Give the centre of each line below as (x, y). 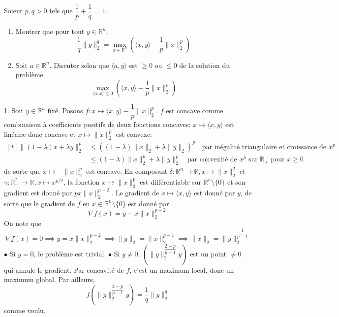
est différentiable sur (170, 181)
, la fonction (81, 181)
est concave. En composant (127, 171)
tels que (61, 11)
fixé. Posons (65, 111)
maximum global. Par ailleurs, (49, 279)
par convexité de (212, 160)
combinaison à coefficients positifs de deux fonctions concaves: (97, 124)
